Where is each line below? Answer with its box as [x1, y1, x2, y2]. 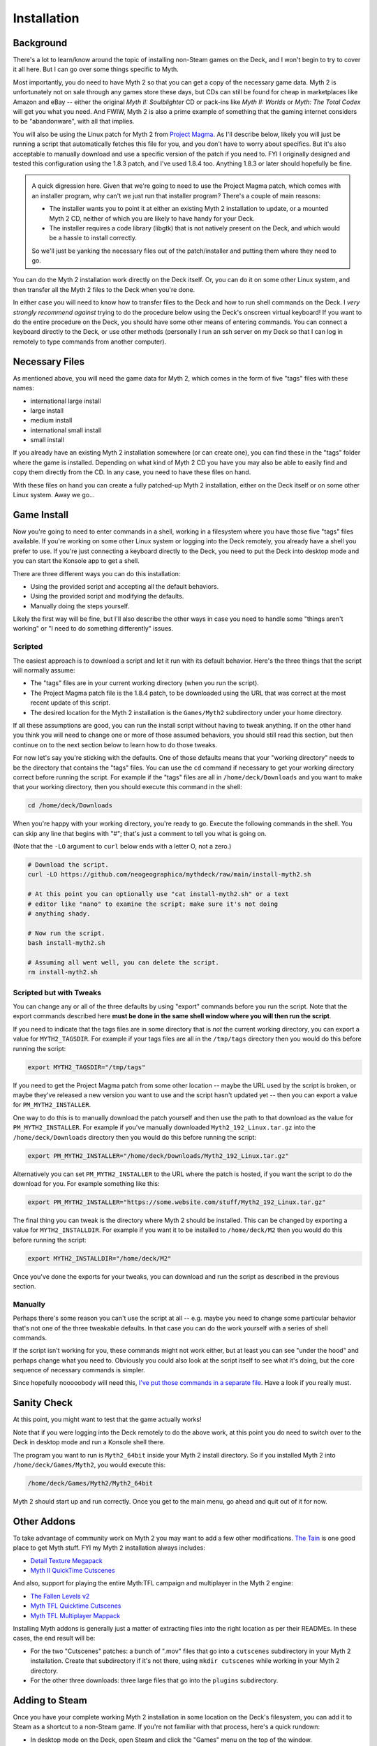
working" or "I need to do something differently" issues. [13, 624, 174, 633]
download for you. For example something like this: [13, 1179, 160, 1187]
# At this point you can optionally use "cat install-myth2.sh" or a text [27, 890, 290, 898]
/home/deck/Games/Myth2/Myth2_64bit [27, 1479, 154, 1487]
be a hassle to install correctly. [49, 234, 138, 242]
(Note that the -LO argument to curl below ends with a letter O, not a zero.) [13, 842, 232, 851]
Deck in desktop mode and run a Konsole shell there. [13, 1438, 165, 1446]
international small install [30, 426, 102, 434]
